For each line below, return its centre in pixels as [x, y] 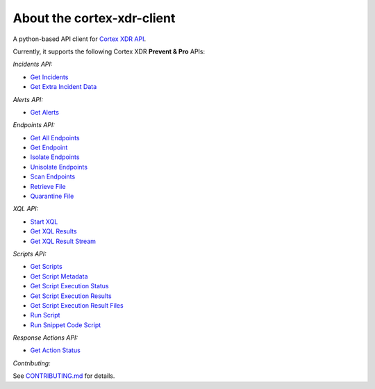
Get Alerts [44, 112]
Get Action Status [56, 350]
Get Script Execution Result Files [77, 305]
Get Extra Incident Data [64, 87]
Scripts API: [30, 254]
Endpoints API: [34, 125]
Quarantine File [52, 196]
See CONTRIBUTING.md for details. [64, 376]
